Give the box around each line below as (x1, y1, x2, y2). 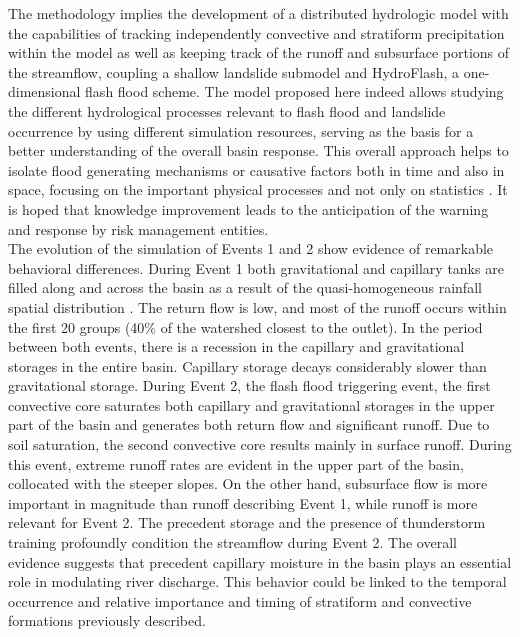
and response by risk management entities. (8, 218, 269, 239)
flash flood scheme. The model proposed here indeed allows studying (85, 81, 504, 102)
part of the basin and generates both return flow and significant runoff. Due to (8, 414, 490, 435)
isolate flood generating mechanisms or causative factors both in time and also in (8, 159, 505, 180)
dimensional (8, 81, 81, 102)
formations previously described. (8, 610, 206, 631)
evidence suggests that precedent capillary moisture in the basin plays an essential (8, 551, 512, 572)
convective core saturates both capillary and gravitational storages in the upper (8, 394, 495, 415)
